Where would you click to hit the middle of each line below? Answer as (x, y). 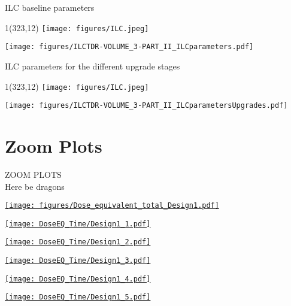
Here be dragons (35, 186)
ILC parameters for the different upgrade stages (93, 66)
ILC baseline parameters (50, 7)
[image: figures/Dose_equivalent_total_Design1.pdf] (112, 206)
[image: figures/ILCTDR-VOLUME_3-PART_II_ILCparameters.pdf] (129, 47)
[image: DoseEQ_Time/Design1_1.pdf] (78, 224)
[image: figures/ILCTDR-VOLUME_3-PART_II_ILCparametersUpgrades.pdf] (146, 106)
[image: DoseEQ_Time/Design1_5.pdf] (78, 297)
